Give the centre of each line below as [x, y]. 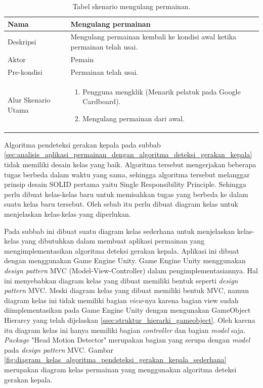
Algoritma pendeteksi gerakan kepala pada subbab [82, 144]
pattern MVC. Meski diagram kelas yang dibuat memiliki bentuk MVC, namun [126, 290]
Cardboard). [102, 101]
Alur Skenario [29, 100]
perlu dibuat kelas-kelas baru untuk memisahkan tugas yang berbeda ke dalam [126, 194]
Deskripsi [22, 42]
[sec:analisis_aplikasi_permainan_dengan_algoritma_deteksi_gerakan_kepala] [128, 154]
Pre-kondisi [25, 71]
